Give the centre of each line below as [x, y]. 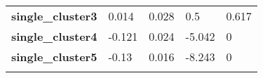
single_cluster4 [54, 36]
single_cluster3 [54, 16]
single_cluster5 [54, 57]
